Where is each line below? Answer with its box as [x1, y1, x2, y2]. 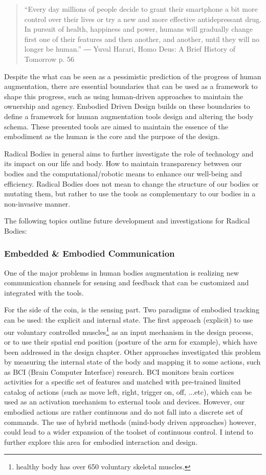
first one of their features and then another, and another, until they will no [24, 33, 260, 44]
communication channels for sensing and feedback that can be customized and [4, 277, 249, 288]
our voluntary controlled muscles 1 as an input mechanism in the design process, [4, 325, 254, 337]
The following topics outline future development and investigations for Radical [4, 215, 250, 226]
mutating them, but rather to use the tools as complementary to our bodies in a [4, 188, 256, 199]
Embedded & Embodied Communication [4, 247, 175, 260]
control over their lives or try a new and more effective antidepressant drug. [24, 13, 262, 24]
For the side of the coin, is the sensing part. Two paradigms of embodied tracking [4, 304, 259, 315]
